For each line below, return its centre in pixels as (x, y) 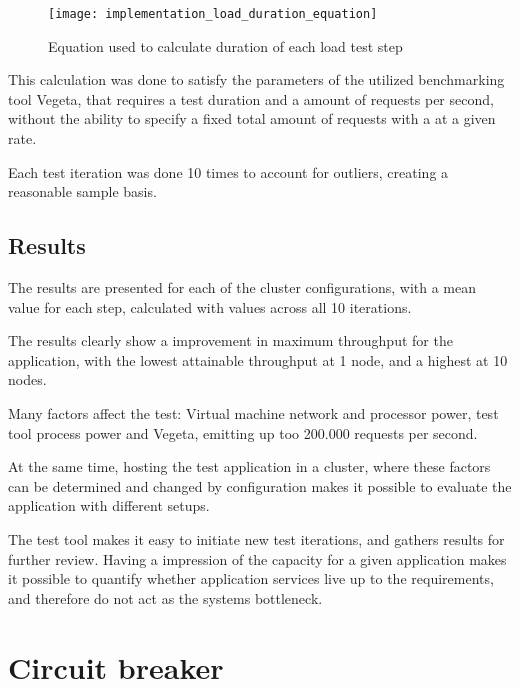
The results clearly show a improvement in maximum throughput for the (230, 340)
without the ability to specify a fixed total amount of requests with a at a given (252, 118)
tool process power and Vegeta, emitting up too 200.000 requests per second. (243, 432)
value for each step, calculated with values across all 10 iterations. (210, 306)
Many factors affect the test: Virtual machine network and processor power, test (253, 412)
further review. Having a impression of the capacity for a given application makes (257, 558)
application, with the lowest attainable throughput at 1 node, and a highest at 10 (258, 359)
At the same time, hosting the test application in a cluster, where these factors (249, 466)
